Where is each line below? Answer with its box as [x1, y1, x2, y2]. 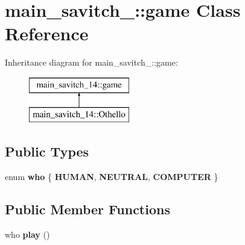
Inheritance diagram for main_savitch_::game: [5, 56, 178, 69]
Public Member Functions [5, 200, 170, 219]
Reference [5, 21, 89, 46]
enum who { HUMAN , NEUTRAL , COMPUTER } [5, 170, 218, 183]
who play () [5, 228, 50, 241]
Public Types [5, 142, 89, 161]
